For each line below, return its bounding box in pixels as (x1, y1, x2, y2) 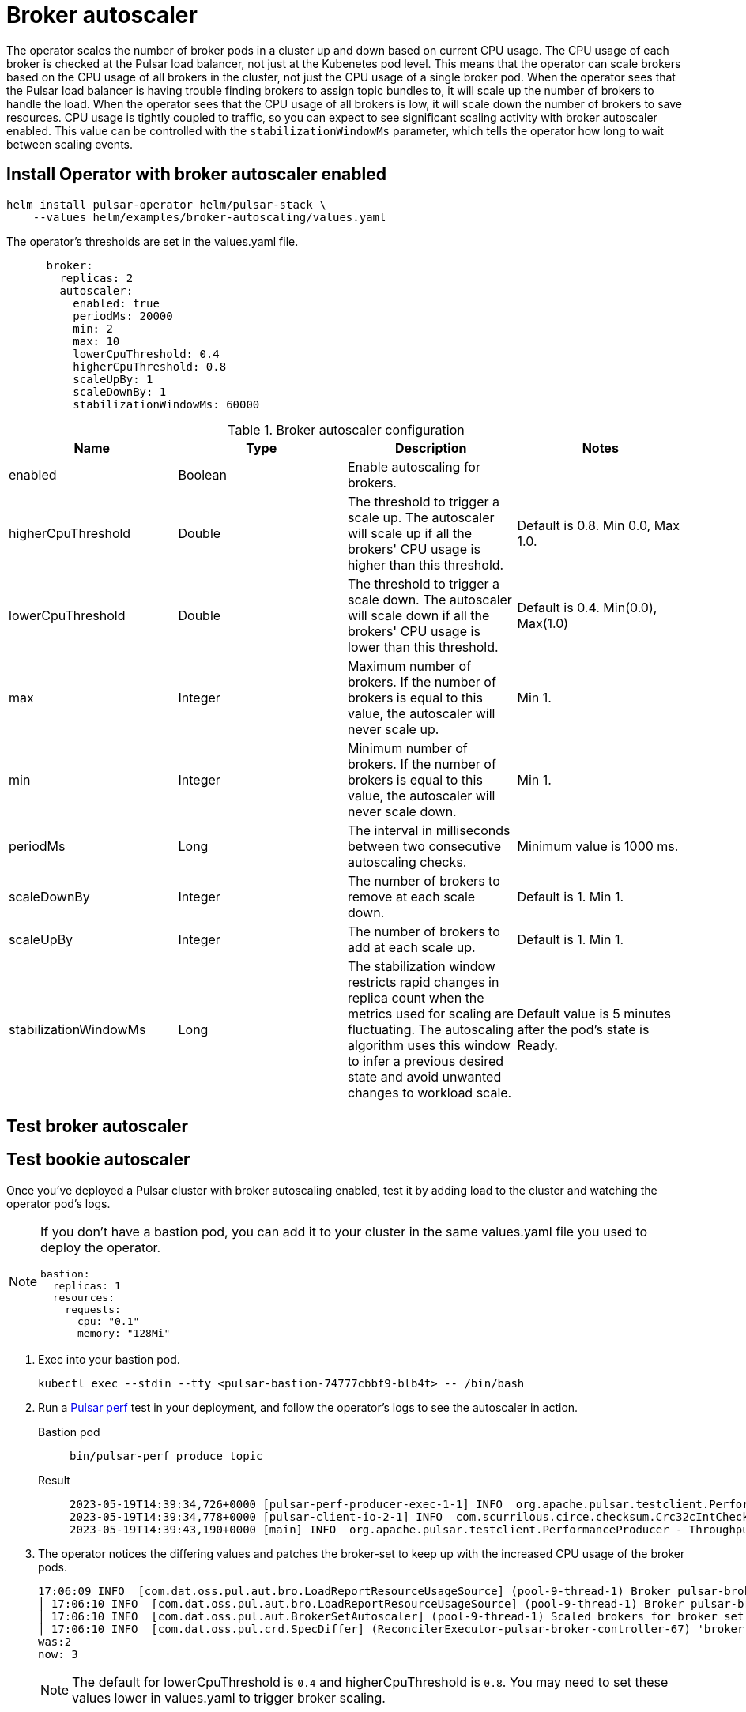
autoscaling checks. (348, 853, 467, 870)
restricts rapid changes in (348, 973, 499, 990)
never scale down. (348, 803, 457, 819)
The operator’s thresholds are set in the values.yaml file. (6, 234, 299, 248)
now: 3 (38, 1647, 78, 1661)
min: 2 (73, 322, 113, 335)
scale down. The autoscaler (348, 591, 512, 608)
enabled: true (73, 296, 160, 310)
